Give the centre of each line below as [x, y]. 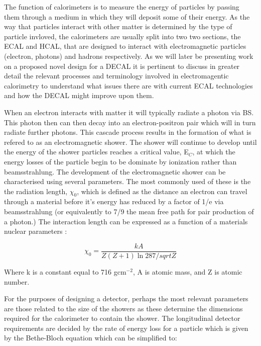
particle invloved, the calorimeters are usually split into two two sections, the [122, 36]
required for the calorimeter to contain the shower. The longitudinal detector [122, 318]
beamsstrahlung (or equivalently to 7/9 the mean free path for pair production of [129, 211]
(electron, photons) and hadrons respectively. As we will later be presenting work [129, 56]
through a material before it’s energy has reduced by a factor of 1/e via [114, 201]
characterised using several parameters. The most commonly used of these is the [127, 181]
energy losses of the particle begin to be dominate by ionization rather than [120, 161]
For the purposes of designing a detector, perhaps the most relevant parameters [126, 298]
